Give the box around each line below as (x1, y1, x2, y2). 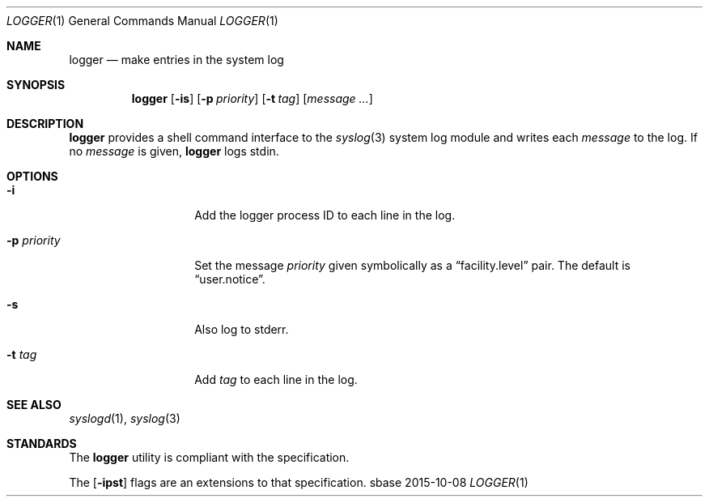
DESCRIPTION (6, 117, 84, 130)
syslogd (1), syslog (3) (69, 411, 180, 425)
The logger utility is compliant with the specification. (69, 450, 350, 464)
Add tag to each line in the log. (194, 373, 358, 386)
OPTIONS (6, 169, 58, 183)
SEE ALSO (6, 398, 62, 411)
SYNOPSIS (6, 78, 66, 92)
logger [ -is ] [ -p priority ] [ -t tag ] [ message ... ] (131, 92, 373, 105)
